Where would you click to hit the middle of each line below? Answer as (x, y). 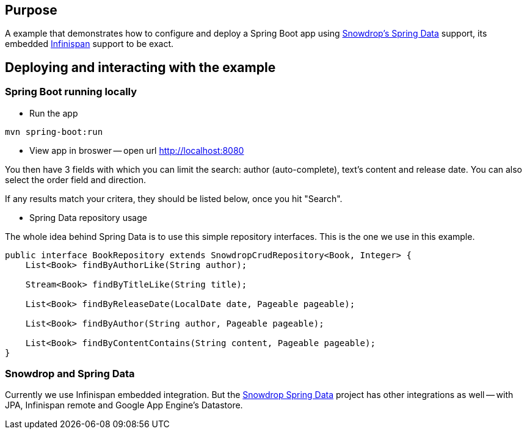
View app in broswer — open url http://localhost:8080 (137, 150)
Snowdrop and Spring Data (70, 374)
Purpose (31, 10)
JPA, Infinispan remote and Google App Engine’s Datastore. (124, 405)
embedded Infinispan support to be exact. (89, 44)
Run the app (54, 113)
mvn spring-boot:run (54, 132)
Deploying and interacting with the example (140, 67)
